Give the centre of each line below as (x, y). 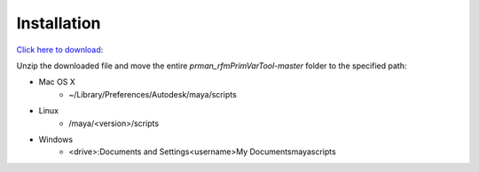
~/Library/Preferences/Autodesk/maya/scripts (153, 94)
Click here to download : (60, 50)
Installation (59, 23)
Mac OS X (57, 82)
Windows (56, 139)
